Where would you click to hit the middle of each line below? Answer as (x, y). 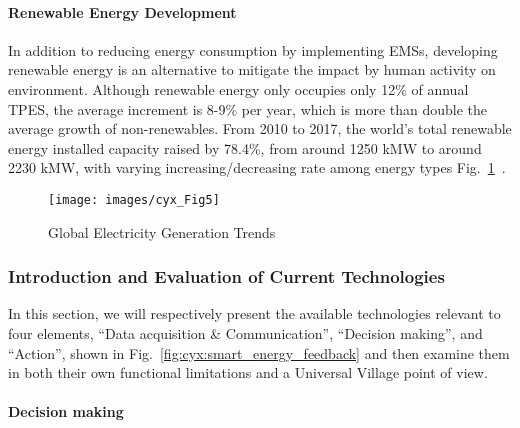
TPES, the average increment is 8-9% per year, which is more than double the (248, 108)
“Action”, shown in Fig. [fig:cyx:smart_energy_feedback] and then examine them (259, 352)
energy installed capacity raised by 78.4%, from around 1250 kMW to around (245, 147)
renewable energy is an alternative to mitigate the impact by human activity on (252, 69)
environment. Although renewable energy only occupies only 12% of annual (238, 88)
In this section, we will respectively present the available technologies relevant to (254, 313)
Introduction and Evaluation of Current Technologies (226, 276)
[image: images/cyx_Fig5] (134, 199)
